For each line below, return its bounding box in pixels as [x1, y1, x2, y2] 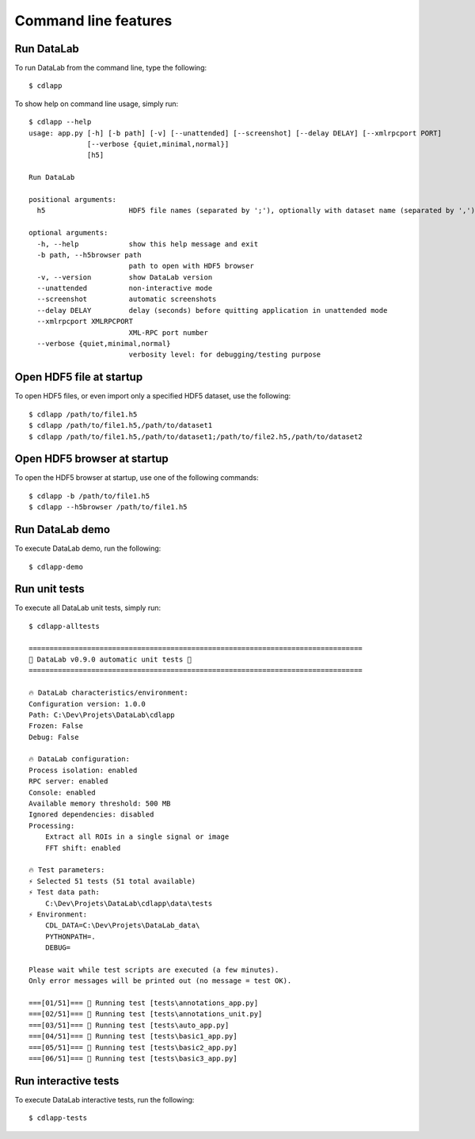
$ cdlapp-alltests [28, 622, 101, 630]
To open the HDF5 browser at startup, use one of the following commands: [14, 473, 259, 482]
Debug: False [28, 733, 79, 741]
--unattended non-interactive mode [36, 284, 213, 293]
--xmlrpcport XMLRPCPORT [36, 317, 134, 326]
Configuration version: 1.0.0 [28, 699, 146, 708]
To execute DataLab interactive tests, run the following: [14, 1095, 195, 1104]
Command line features [14, 12, 173, 29]
